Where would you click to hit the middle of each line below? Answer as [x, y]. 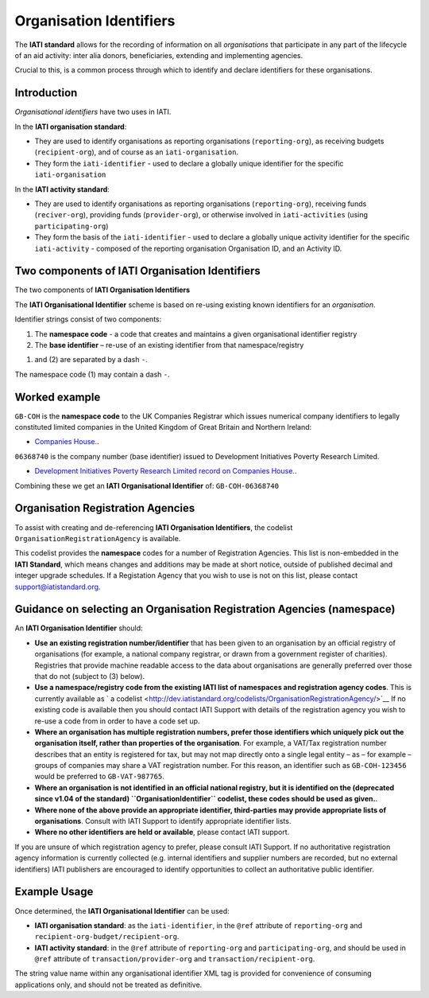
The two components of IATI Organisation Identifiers [102, 290]
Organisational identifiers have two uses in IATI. [93, 112]
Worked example [58, 397]
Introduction [46, 93]
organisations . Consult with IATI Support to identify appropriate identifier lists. [163, 821]
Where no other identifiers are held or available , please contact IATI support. [162, 832]
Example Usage [54, 892]
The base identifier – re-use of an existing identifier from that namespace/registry [169, 345]
